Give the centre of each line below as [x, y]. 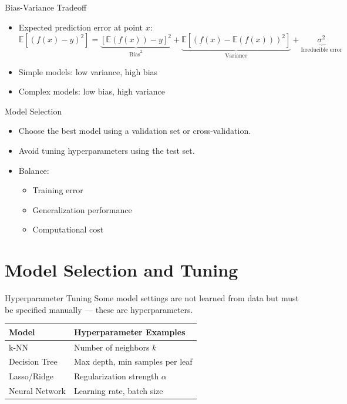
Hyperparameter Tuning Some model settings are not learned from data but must [152, 298]
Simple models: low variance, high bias [88, 71]
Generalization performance [82, 209]
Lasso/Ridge [31, 376]
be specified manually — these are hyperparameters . [99, 309]
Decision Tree [33, 361]
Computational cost [68, 229]
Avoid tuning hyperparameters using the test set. [107, 150]
